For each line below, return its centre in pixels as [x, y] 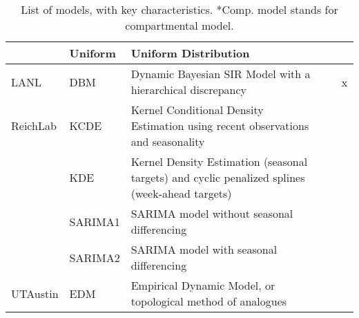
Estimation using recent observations [220, 125]
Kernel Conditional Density [197, 110]
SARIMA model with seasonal [204, 249]
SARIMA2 [95, 257]
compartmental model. [179, 25]
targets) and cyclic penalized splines [218, 177]
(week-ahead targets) [181, 193]
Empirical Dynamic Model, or [203, 285]
